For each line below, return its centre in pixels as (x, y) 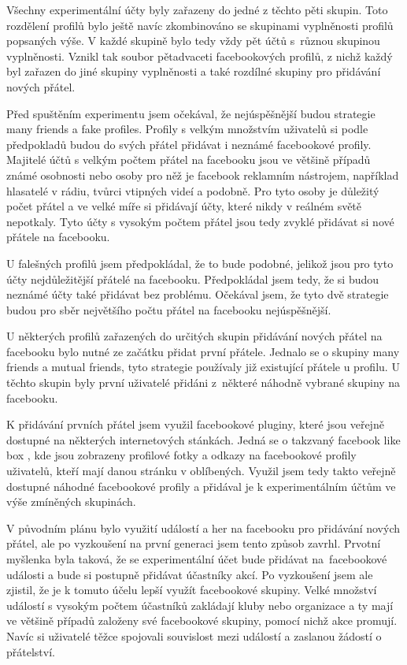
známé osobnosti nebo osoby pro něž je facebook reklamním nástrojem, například (203, 175)
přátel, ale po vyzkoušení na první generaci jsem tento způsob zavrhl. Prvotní (194, 543)
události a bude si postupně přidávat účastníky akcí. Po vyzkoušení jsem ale (190, 574)
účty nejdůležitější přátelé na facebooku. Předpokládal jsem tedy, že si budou (193, 279)
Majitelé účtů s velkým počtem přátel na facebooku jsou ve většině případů (189, 160)
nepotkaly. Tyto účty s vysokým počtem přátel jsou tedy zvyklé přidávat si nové (200, 221)
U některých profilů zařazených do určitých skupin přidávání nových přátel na (194, 336)
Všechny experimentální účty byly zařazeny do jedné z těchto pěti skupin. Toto (197, 9)
